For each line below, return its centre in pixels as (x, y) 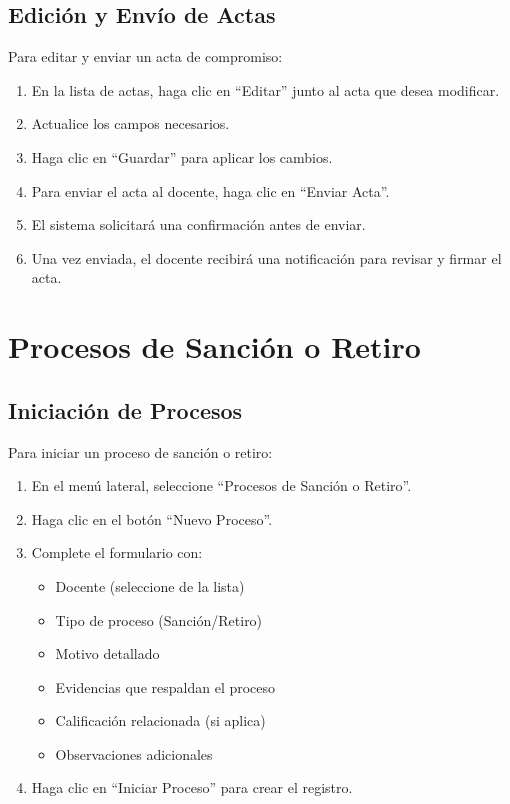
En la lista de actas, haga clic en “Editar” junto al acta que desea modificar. (265, 89)
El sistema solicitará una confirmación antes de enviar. (198, 224)
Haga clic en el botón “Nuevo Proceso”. (152, 518)
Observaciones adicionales (134, 753)
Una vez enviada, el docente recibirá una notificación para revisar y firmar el (266, 257)
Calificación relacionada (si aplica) (160, 720)
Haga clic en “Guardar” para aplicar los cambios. (182, 156)
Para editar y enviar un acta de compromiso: (145, 56)
